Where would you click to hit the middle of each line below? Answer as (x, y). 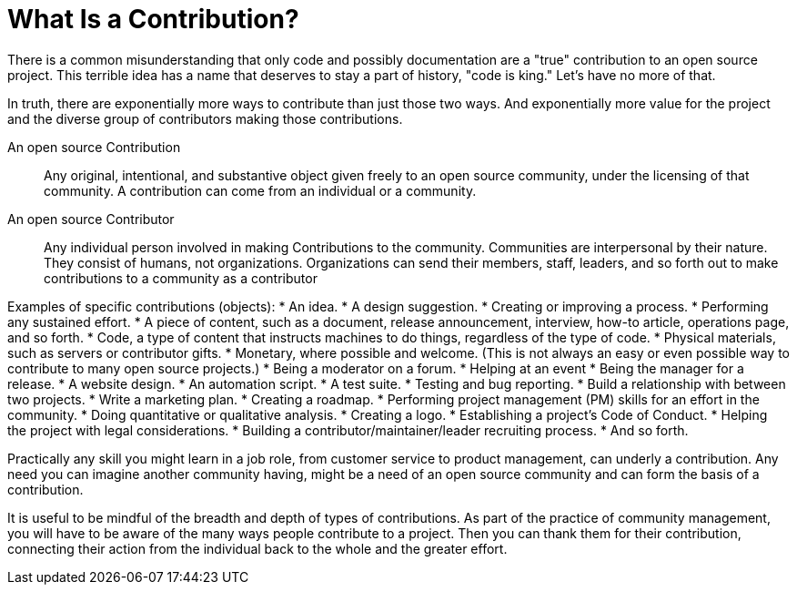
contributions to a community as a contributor (181, 278)
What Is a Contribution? (153, 19)
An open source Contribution (94, 147)
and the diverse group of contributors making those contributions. (205, 118)
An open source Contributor (91, 219)
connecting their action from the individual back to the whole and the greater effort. (257, 548)
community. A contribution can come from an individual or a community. (260, 190)
